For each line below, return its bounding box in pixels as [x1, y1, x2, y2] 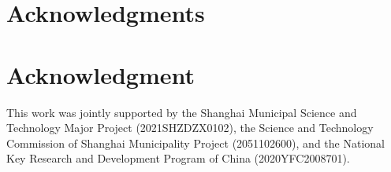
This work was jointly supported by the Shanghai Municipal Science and [6, 104, 357, 120]
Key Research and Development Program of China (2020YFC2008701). [6, 150, 350, 167]
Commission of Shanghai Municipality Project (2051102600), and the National [6, 134, 385, 151]
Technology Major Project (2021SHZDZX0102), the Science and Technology [6, 119, 374, 136]
